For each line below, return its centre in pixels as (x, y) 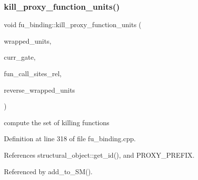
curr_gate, (20, 57)
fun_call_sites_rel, (33, 73)
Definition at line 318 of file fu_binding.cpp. (70, 139)
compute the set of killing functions (57, 122)
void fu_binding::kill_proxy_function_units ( (73, 25)
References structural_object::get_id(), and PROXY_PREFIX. (99, 155)
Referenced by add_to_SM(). (48, 171)
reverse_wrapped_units (40, 90)
